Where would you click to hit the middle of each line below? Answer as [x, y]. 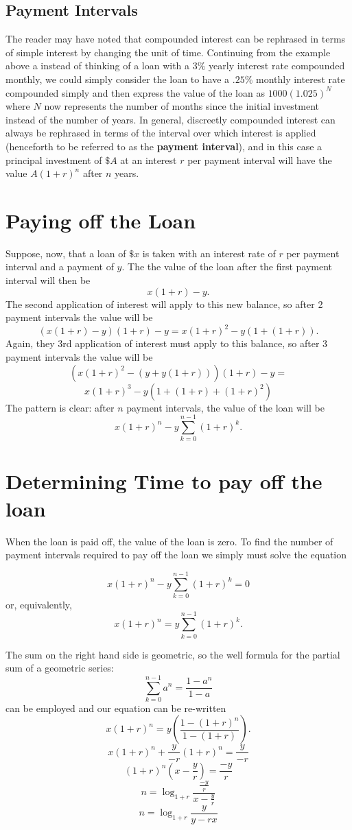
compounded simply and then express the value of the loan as [135, 92]
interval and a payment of [60, 266]
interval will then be [48, 280]
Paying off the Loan [101, 220]
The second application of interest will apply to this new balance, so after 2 [164, 304]
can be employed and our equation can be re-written [116, 708]
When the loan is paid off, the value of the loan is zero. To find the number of [169, 541]
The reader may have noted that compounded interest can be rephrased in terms [176, 39]
